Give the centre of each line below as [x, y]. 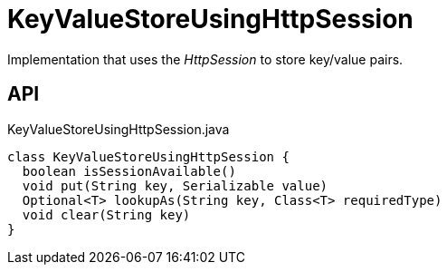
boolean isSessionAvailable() [129, 171]
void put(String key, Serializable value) [175, 185]
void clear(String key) [106, 214]
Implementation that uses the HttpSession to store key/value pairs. [205, 59]
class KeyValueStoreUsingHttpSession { [148, 156]
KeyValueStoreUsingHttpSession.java [119, 129]
